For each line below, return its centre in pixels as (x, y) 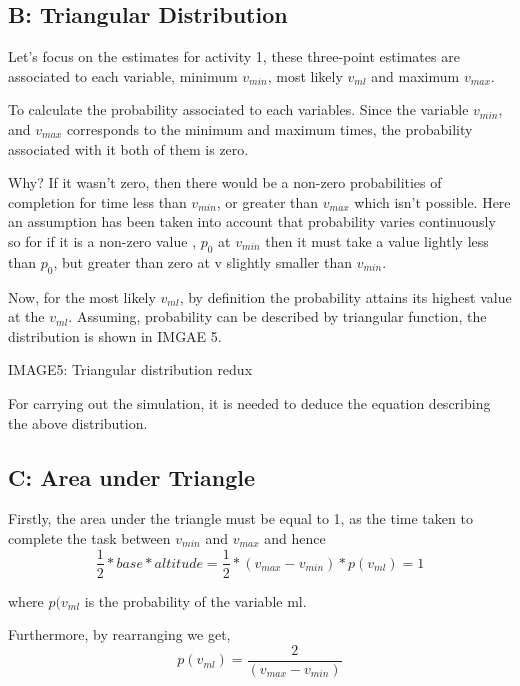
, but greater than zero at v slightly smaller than (203, 261)
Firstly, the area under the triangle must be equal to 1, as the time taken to (240, 518)
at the (26, 316)
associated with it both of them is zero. (128, 148)
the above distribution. (78, 422)
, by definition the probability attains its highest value (345, 296)
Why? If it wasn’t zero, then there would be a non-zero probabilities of (225, 182)
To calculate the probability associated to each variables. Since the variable (238, 109)
